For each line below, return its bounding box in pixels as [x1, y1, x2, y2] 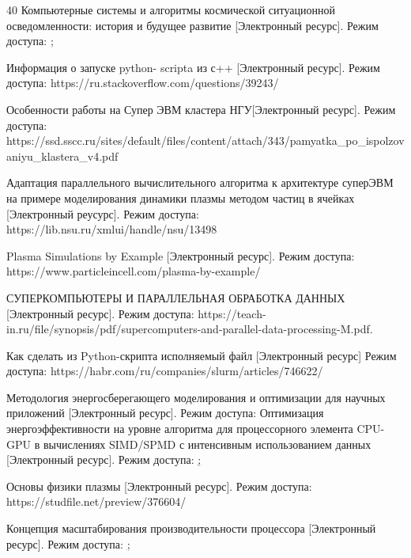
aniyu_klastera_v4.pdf [6, 147, 119, 164]
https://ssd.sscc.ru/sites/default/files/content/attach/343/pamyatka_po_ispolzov [6, 132, 405, 149]
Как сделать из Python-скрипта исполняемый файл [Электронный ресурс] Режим [6, 347, 397, 363]
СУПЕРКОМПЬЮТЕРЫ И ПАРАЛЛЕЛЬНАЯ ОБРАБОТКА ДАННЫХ [6, 289, 345, 306]
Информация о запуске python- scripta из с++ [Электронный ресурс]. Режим [6, 59, 380, 75]
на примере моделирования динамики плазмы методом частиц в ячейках [6, 189, 355, 206]
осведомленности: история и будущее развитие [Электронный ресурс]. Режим [6, 17, 379, 33]
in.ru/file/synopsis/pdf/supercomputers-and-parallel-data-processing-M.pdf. [6, 321, 373, 337]
